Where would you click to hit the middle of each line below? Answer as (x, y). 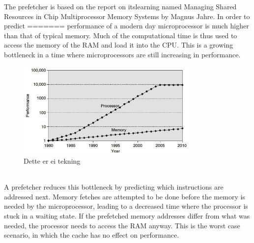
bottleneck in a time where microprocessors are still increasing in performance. (122, 54)
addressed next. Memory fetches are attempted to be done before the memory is (125, 196)
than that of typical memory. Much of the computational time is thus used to (121, 35)
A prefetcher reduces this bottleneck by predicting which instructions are (114, 187)
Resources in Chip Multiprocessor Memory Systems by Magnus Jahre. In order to (127, 16)
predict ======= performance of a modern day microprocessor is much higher (127, 26)
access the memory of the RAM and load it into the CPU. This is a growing (119, 45)
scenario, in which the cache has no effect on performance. (92, 235)
